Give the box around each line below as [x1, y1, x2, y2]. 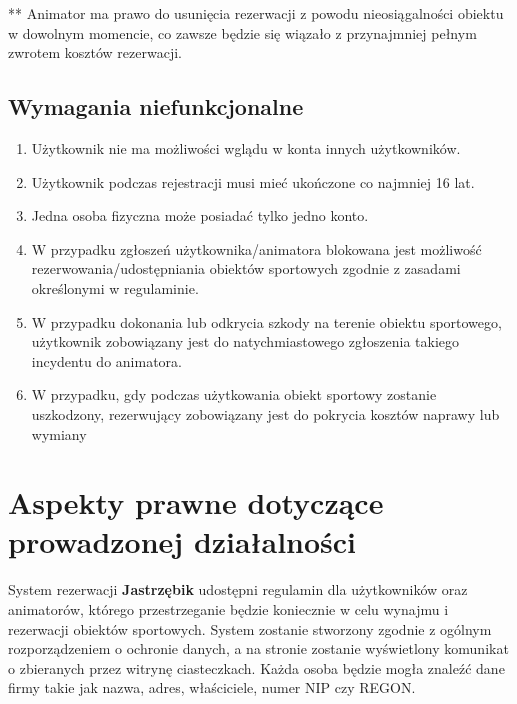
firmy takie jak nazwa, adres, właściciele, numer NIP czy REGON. [8, 677, 416, 698]
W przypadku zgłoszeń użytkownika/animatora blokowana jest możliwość [31, 238, 482, 259]
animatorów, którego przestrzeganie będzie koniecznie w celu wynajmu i [8, 599, 449, 620]
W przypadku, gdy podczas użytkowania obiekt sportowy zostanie [31, 384, 437, 405]
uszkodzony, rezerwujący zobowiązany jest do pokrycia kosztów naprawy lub [31, 403, 500, 424]
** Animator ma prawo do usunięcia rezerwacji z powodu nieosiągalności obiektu [8, 3, 504, 23]
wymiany [31, 423, 87, 444]
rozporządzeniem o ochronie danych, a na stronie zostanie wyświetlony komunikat [8, 638, 509, 659]
